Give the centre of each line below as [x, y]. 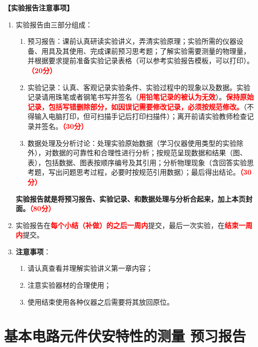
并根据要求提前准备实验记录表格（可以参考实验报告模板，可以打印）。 [141, 60]
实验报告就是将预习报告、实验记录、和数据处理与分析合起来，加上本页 [130, 198]
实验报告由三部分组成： [54, 24]
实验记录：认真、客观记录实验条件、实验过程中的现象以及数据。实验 [139, 87]
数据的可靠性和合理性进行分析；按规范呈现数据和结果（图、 [149, 153]
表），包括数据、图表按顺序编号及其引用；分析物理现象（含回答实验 [137, 162]
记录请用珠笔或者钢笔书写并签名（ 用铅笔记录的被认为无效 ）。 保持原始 [141, 97]
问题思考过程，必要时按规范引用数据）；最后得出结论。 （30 [157, 172]
